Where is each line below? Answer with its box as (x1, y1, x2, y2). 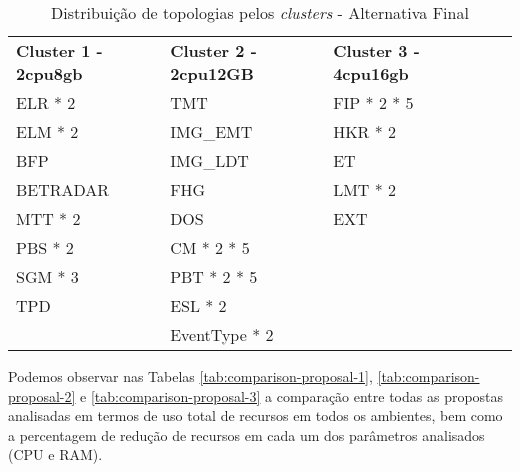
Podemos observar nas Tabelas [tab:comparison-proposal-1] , (8, 366, 373, 386)
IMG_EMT (170, 120, 253, 143)
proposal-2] (8, 385, 76, 406)
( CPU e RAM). (8, 444, 103, 465)
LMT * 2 (333, 178, 397, 201)
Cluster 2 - (170, 39, 257, 62)
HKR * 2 (333, 120, 397, 143)
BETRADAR (16, 178, 110, 201)
